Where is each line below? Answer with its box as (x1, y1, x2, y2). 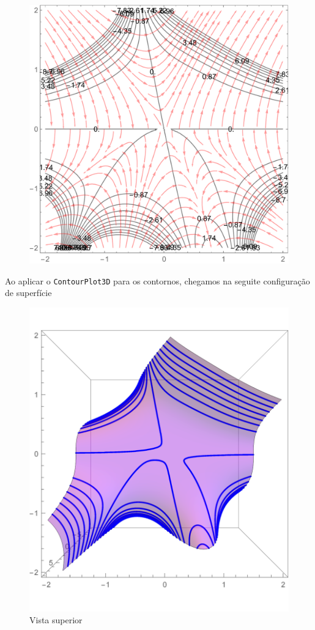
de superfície (5, 286, 52, 299)
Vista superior (29, 613, 83, 626)
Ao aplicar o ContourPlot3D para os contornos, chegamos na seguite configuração (5, 274, 310, 287)
